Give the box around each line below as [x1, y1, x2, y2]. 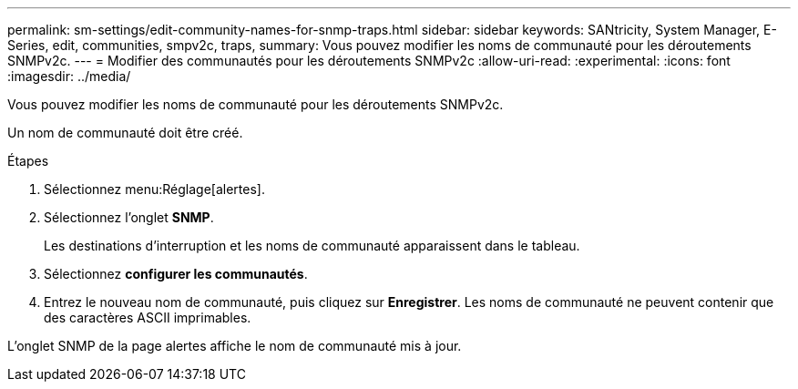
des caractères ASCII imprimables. [44, 310, 251, 325]
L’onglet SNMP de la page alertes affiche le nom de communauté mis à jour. [7, 338, 462, 353]
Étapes [7, 153, 49, 169]
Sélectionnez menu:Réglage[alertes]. [44, 181, 265, 197]
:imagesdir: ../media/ [7, 68, 131, 84]
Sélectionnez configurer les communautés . [44, 266, 308, 282]
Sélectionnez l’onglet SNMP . [44, 210, 214, 225]
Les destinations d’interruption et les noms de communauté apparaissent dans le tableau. [44, 238, 580, 253]
